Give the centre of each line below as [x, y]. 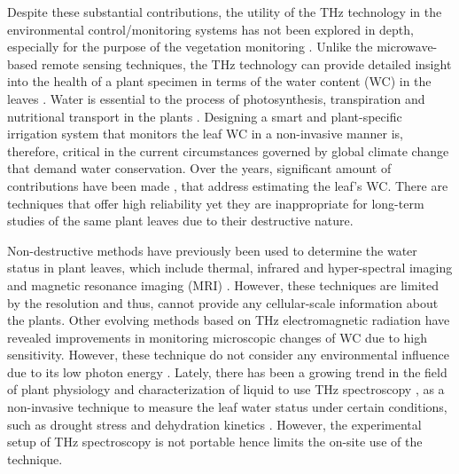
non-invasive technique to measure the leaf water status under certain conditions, [227, 407]
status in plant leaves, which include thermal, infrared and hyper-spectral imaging [230, 268]
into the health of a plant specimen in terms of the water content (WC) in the [219, 81]
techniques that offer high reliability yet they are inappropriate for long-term [216, 203]
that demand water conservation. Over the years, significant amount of [199, 168]
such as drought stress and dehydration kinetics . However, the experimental [214, 424]
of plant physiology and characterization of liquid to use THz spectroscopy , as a [226, 389]
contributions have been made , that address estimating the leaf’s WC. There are [228, 185]
